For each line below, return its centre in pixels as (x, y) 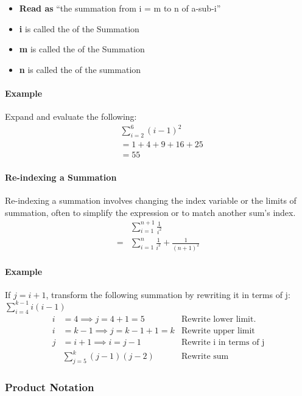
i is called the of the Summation (79, 28)
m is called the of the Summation (82, 49)
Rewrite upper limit (218, 331)
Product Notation (50, 387)
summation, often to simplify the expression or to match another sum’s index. (150, 212)
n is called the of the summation (80, 69)
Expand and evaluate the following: (71, 116)
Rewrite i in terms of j (223, 342)
